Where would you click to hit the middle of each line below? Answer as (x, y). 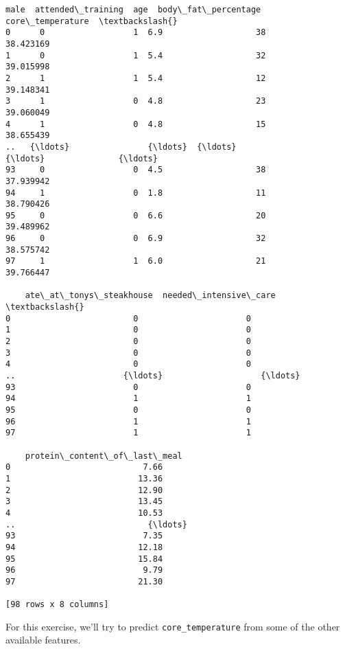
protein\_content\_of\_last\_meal (104, 456)
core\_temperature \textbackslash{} (92, 21)
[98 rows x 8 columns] (57, 605)
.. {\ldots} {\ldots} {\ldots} (121, 147)
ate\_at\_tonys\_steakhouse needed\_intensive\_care (150, 296)
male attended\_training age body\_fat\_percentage (133, 10)
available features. (43, 640)
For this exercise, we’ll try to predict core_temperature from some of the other (173, 626)
